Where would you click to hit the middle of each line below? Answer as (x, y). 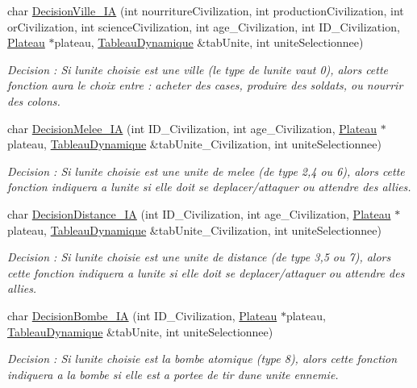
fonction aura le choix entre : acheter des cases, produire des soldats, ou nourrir (205, 85)
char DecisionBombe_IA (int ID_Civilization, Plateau (142, 315)
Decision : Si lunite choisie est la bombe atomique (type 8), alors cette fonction (202, 359)
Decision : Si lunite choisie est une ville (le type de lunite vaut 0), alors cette (198, 69)
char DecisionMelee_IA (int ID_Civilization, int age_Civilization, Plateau (192, 128)
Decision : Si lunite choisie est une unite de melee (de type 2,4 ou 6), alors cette (206, 171)
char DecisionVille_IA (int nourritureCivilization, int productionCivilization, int (206, 10)
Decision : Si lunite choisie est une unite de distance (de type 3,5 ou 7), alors (199, 257)
